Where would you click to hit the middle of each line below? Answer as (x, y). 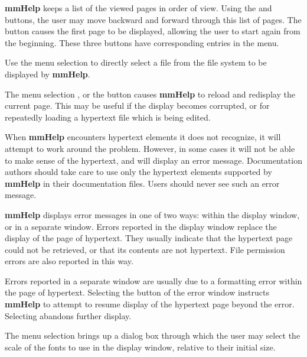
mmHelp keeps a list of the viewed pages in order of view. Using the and (138, 8)
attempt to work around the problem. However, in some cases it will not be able (150, 148)
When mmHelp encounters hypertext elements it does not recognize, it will (143, 137)
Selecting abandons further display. (68, 315)
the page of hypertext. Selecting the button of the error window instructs (137, 292)
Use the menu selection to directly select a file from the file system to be (136, 62)
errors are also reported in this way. (69, 261)
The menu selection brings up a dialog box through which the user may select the (153, 335)
